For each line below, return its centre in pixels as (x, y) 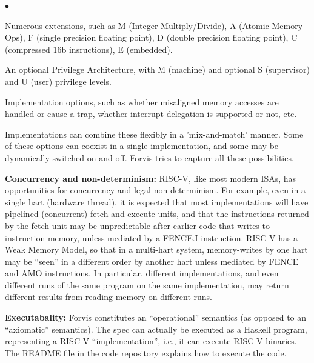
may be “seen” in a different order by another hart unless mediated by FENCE (152, 261)
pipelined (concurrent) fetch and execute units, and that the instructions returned (157, 214)
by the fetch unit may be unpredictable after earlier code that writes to (137, 225)
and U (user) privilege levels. (58, 81)
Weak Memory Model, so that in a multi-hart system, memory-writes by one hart (156, 249)
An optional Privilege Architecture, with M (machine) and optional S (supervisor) (158, 69)
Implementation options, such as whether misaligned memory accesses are (142, 102)
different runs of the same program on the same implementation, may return (147, 285)
